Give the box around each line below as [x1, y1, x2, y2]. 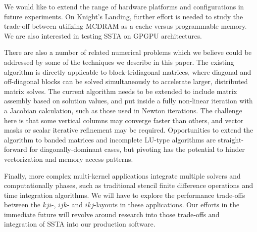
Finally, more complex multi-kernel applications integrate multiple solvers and [4, 170, 241, 181]
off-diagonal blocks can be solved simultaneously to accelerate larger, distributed [4, 76, 248, 87]
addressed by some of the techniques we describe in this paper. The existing [4, 56, 234, 67]
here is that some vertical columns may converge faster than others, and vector [4, 115, 244, 125]
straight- [218, 134, 244, 144]
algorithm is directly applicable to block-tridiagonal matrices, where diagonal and [4, 66, 251, 77]
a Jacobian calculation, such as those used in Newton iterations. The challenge [4, 105, 242, 115]
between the [4, 199, 41, 210]
